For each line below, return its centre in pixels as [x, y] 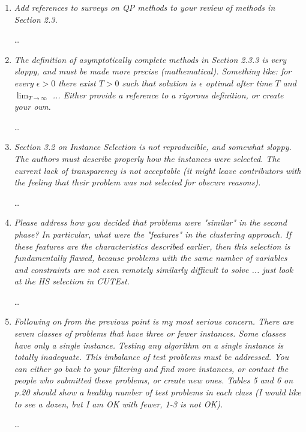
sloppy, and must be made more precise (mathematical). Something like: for [153, 71]
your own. [32, 106]
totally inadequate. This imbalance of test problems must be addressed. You [151, 357]
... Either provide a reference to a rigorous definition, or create [168, 94]
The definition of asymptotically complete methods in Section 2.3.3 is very [150, 59]
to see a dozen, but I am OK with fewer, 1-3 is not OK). [118, 403]
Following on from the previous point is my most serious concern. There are [154, 321]
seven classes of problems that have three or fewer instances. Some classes [150, 333]
